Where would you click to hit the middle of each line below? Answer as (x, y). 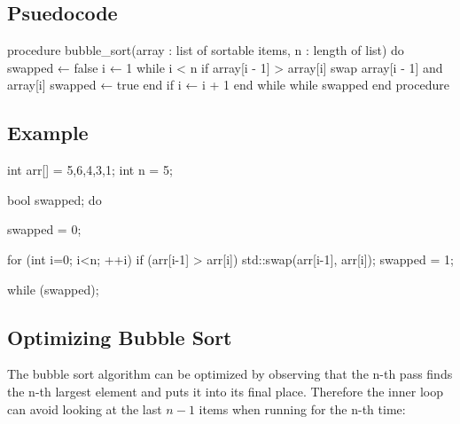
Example (48, 133)
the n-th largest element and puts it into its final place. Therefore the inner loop (225, 391)
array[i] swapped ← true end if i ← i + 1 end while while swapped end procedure (228, 85)
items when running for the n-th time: (302, 408)
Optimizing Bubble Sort (120, 337)
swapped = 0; (44, 229)
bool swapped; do (55, 199)
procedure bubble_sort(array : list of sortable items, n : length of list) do (206, 50)
